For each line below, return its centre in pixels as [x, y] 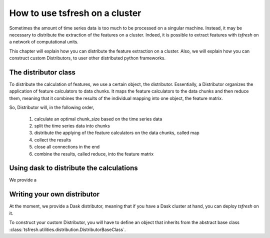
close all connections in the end [67, 147]
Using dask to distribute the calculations [73, 168]
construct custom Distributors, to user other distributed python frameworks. [87, 58]
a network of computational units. [44, 42]
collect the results [53, 139]
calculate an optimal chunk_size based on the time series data [98, 119]
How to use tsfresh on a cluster [75, 13]
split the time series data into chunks [72, 125]
